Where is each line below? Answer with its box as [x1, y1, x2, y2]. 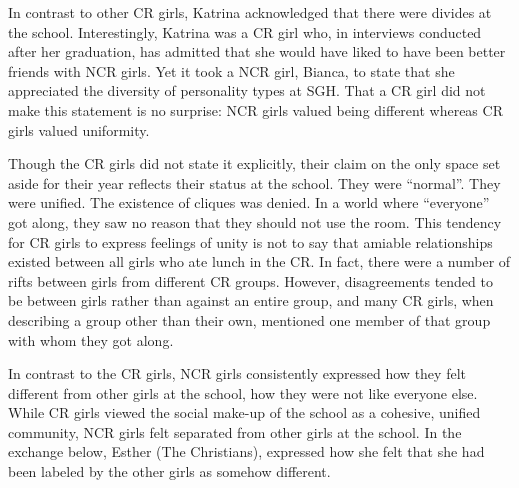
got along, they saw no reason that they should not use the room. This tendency [8, 211, 502, 232]
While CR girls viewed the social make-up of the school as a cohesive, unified [8, 402, 481, 423]
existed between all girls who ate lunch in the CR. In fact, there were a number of [8, 251, 511, 272]
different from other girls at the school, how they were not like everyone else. [8, 382, 478, 403]
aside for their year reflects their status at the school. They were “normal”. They [8, 172, 501, 193]
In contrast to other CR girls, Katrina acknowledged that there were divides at [8, 2, 492, 22]
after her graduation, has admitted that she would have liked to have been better [8, 41, 506, 62]
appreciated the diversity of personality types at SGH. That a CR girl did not [8, 80, 486, 101]
